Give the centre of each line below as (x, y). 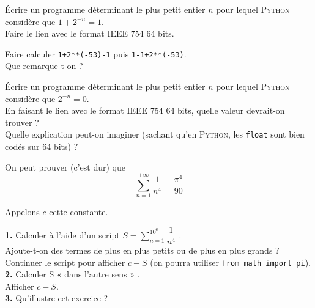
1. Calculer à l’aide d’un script (62, 235)
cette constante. (79, 212)
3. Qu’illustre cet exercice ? (57, 298)
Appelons (22, 212)
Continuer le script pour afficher (65, 262)
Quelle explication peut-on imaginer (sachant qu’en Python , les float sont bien (155, 134)
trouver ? (22, 122)
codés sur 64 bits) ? (42, 146)
